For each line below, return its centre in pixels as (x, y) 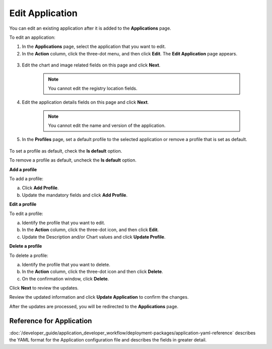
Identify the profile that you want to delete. (66, 264)
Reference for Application (51, 321)
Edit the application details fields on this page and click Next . (85, 102)
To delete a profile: (29, 255)
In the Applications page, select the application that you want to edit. (94, 47)
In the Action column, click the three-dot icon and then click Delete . (92, 271)
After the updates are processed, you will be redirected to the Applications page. (94, 306)
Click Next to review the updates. (44, 288)
